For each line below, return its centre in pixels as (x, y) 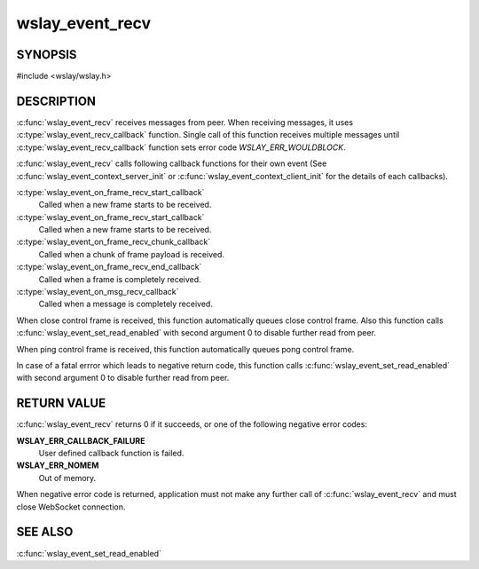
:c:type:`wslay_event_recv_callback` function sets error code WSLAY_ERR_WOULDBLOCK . (181, 147)
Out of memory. (67, 478)
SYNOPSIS (47, 55)
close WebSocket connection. (71, 507)
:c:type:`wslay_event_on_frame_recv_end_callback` (109, 267)
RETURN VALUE (61, 403)
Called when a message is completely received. (126, 304)
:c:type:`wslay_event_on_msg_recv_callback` (98, 292)
